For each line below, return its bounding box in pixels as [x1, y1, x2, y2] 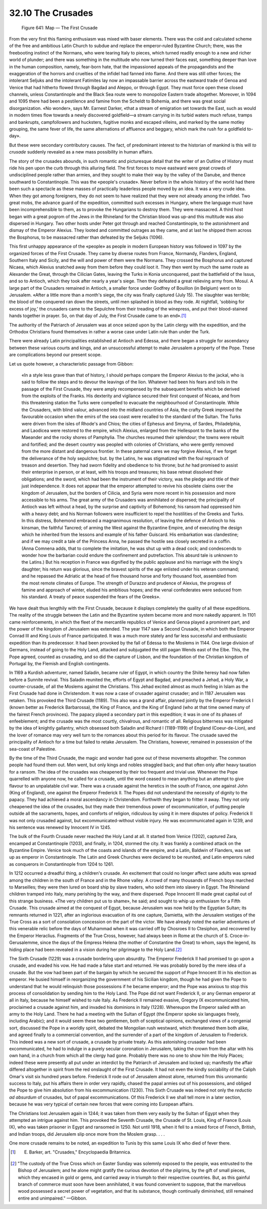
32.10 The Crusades [9, 7, 93, 18]
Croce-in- [229, 933, 250, 939]
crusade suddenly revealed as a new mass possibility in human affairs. [9, 149, 153, 155]
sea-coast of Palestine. [9, 746, 56, 752]
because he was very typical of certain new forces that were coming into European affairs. [9, 1101, 194, 1107]
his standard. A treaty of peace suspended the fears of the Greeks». [21, 594, 161, 600]
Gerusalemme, [9, 940, 39, 946]
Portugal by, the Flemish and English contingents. [9, 660, 110, 666]
